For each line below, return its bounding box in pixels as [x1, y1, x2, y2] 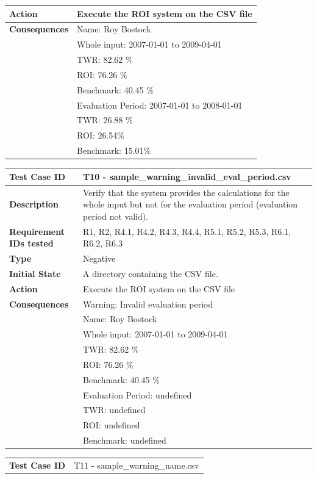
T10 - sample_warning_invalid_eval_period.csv [83, 170, 291, 182]
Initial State [9, 267, 61, 279]
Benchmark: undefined [83, 434, 166, 447]
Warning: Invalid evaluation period [83, 297, 213, 310]
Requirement [9, 225, 65, 237]
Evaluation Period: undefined [83, 388, 192, 401]
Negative [83, 252, 116, 264]
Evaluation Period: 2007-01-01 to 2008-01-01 [77, 98, 243, 111]
